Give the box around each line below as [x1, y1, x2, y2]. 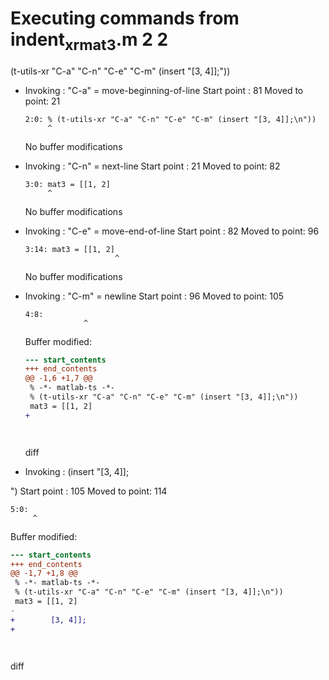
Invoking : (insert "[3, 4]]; [24, 465, 130, 477]
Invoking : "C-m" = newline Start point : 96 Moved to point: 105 [24, 290, 285, 302]
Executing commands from [10, 7, 240, 30]
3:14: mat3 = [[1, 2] [24, 244, 115, 254]
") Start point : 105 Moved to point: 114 [10, 485, 168, 497]
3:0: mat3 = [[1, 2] [24, 179, 111, 189]
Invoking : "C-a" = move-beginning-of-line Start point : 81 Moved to [24, 84, 304, 96]
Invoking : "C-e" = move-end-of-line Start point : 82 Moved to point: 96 [24, 225, 320, 237]
